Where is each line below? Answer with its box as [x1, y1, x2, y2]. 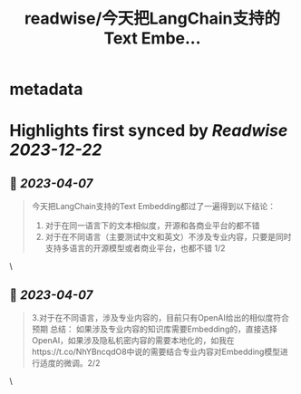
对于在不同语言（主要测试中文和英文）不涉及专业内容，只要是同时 [44, 232, 292, 243]
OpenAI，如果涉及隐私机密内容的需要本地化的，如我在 [31, 335, 235, 345]
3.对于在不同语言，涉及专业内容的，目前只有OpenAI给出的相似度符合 [31, 312, 290, 322]
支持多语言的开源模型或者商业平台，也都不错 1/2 [44, 243, 226, 254]
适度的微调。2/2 [39, 358, 101, 368]
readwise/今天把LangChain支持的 [24, 8, 281, 29]
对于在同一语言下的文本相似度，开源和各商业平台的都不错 [44, 220, 260, 231]
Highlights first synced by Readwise [9, 120, 288, 141]
